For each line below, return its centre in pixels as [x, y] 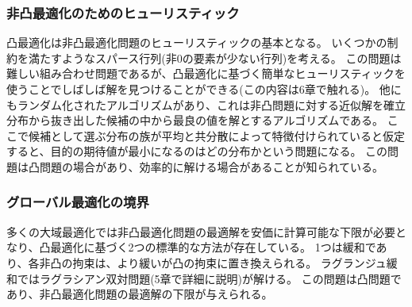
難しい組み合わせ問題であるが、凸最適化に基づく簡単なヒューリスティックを [206, 73]
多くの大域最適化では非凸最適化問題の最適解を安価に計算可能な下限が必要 [201, 231]
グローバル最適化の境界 [78, 202]
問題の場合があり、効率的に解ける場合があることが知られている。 [212, 166]
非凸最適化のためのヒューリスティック [123, 12]
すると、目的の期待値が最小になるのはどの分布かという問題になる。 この [197, 151]
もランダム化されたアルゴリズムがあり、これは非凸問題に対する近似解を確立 [206, 104]
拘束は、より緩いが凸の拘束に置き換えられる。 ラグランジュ [229, 262]
